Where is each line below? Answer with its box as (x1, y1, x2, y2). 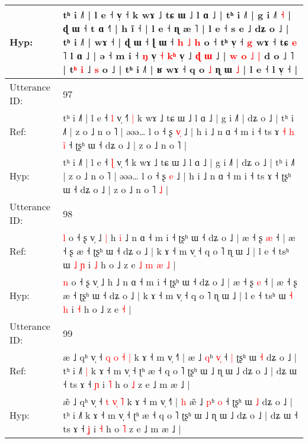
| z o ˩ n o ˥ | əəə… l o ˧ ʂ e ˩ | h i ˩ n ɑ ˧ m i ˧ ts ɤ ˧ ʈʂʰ (63, 169, 291, 182)
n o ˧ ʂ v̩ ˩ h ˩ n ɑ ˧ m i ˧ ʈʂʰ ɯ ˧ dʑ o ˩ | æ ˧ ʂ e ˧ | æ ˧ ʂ (63, 275, 297, 288)
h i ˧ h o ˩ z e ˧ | (63, 302, 131, 316)
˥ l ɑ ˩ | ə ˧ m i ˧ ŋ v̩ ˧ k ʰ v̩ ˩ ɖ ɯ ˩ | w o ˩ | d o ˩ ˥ (63, 49, 294, 62)
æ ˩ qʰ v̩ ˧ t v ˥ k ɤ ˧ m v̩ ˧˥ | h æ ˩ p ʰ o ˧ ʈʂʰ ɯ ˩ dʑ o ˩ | (63, 394, 293, 408)
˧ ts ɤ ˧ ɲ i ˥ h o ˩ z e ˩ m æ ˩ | (63, 377, 190, 391)
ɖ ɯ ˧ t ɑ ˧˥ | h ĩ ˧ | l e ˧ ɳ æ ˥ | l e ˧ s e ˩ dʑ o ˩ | (63, 21, 289, 35)
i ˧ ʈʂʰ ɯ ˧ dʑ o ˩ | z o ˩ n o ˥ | (63, 138, 187, 152)
